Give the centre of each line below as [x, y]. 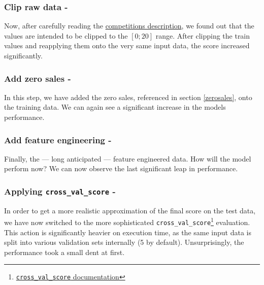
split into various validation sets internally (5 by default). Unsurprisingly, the [124, 242]
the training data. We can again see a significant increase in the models [115, 107]
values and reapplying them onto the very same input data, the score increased [127, 45]
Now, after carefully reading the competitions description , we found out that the [129, 26]
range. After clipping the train [203, 35]
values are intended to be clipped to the [66, 35]
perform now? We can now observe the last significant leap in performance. [121, 168]
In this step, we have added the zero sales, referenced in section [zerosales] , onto [128, 97]
